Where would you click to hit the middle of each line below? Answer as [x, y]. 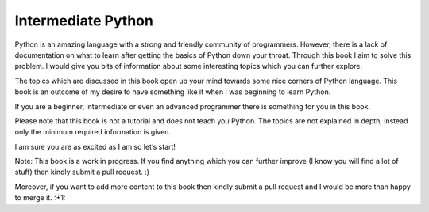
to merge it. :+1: [40, 198]
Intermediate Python [84, 21]
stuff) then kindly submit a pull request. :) [82, 172]
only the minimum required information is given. [93, 132]
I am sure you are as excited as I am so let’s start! [95, 146]
